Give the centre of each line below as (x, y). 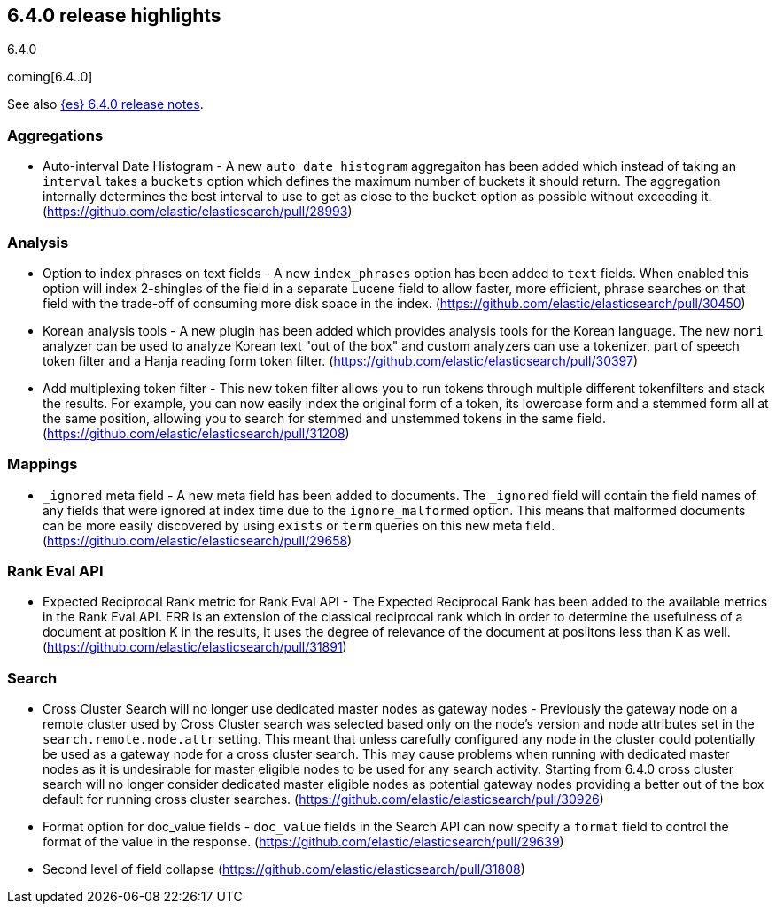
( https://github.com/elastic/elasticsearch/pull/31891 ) (195, 647)
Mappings (43, 464)
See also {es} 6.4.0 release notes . (105, 104)
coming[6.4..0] (50, 77)
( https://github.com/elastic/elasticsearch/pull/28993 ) (198, 212)
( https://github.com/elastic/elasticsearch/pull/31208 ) (196, 433)
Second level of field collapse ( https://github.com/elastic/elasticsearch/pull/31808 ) (284, 869)
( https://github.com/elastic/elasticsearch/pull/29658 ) (198, 540)
